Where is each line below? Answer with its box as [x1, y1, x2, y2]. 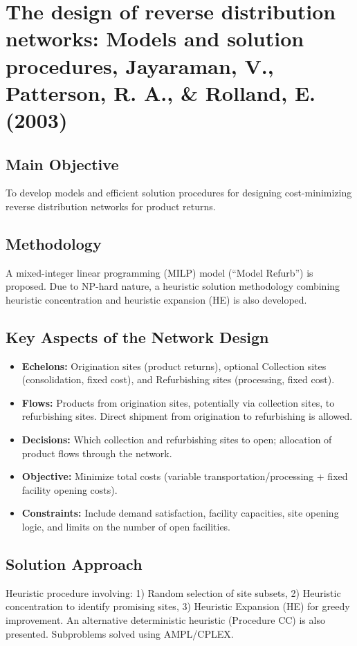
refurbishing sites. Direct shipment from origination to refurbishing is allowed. [21, 409, 353, 423]
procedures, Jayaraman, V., [6, 51, 274, 80]
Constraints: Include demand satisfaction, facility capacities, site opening [21, 506, 339, 520]
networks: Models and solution [6, 24, 304, 53]
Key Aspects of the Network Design [6, 326, 269, 347]
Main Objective [6, 153, 119, 174]
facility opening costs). [21, 482, 118, 497]
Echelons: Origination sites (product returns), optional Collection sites [21, 358, 327, 373]
